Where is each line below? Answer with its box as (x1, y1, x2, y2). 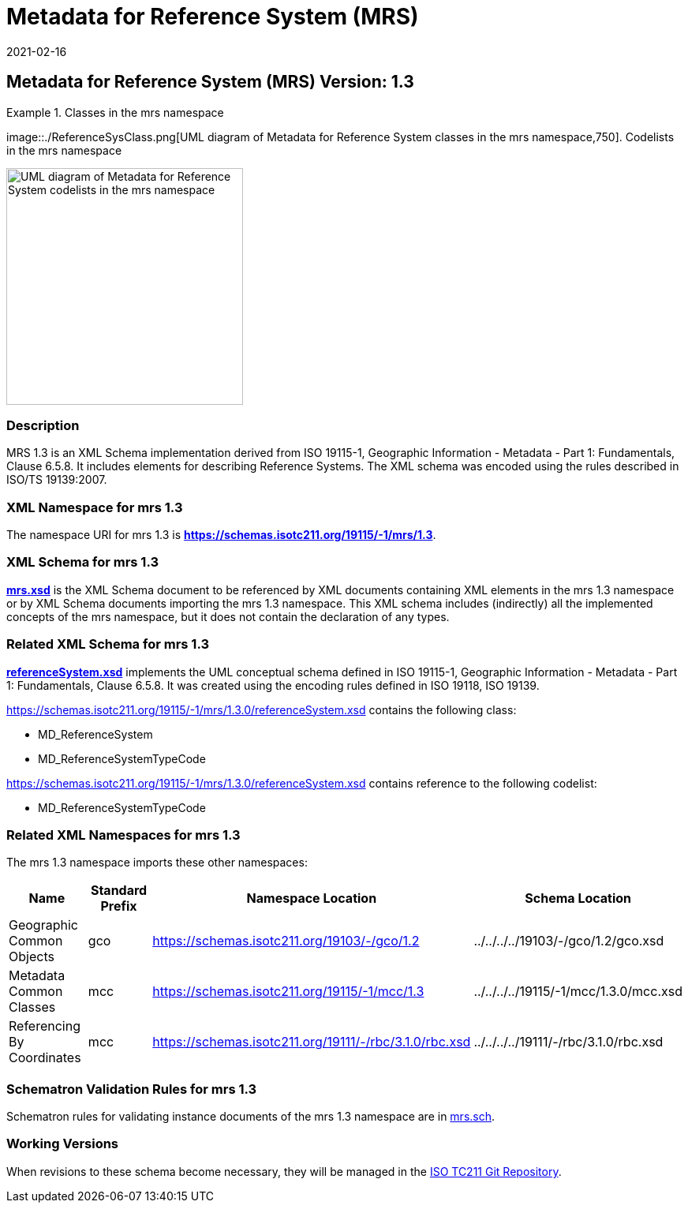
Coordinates (9, 1050, 81, 1066)
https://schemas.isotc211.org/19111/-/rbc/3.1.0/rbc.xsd (152, 1034, 471, 1050)
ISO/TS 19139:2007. (6, 473, 107, 487)
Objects (9, 949, 54, 965)
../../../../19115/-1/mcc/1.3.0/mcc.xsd (473, 983, 682, 1000)
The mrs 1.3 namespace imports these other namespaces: (6, 855, 308, 870)
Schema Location (525, 890, 632, 907)
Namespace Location (246, 890, 377, 907)
